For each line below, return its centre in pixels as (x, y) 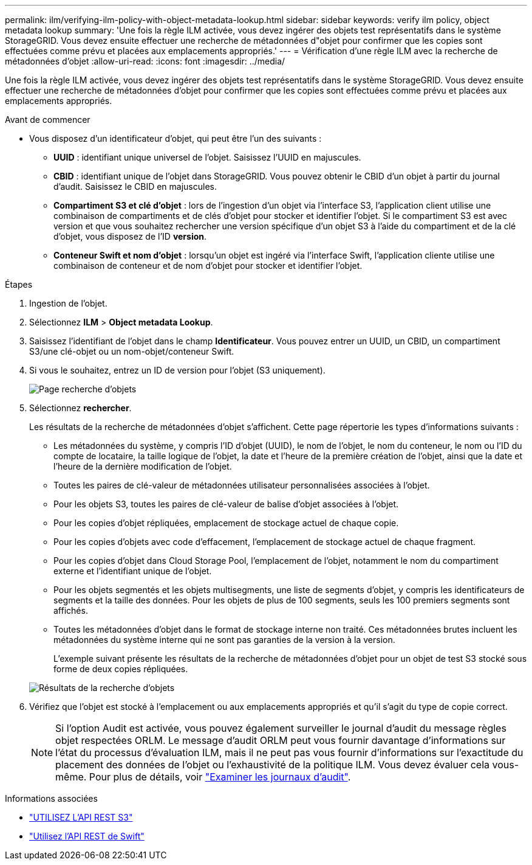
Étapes (19, 284)
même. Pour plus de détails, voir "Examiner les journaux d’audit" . (203, 777)
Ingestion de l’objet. (68, 303)
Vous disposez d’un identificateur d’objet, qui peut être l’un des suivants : (176, 138)
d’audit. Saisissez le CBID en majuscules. (135, 186)
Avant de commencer (48, 120)
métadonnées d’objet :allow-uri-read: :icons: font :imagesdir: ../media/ (145, 61)
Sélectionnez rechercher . (80, 408)
